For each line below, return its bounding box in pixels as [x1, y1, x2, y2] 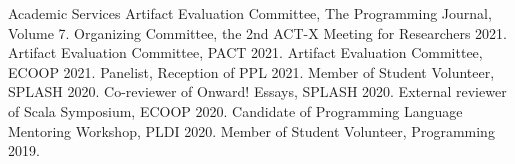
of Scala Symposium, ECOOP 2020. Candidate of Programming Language [8, 100, 463, 121]
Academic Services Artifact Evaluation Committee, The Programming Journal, [8, 3, 492, 23]
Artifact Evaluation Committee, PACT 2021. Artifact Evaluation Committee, [8, 42, 483, 63]
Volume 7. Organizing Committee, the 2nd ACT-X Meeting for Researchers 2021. [8, 22, 508, 43]
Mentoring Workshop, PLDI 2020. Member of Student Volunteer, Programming [8, 120, 495, 141]
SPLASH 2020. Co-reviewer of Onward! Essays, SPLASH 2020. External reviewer [8, 81, 507, 102]
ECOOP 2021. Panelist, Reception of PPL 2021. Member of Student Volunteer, [8, 61, 495, 82]
